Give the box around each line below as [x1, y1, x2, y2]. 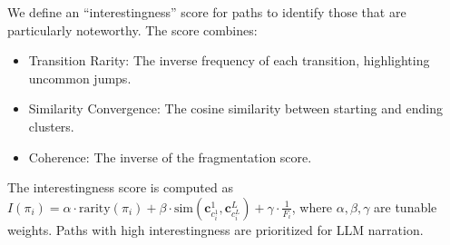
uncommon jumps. [28, 68, 132, 87]
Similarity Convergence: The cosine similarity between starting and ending [28, 99, 443, 118]
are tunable [374, 197, 437, 216]
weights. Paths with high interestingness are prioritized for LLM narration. [7, 220, 424, 239]
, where [291, 197, 333, 216]
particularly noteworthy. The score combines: [7, 20, 258, 39]
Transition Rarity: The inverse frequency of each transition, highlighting [28, 51, 430, 70]
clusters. [28, 116, 74, 135]
